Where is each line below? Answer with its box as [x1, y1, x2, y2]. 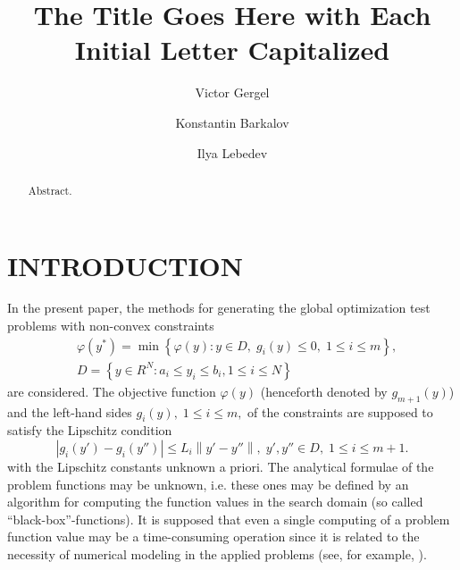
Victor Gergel [195, 83, 270, 102]
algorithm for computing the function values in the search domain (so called [7, 492, 423, 511]
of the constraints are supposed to [247, 402, 433, 421]
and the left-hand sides [7, 402, 132, 421]
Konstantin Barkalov [175, 113, 289, 131]
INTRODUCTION [7, 247, 244, 283]
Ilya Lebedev [197, 143, 268, 162]
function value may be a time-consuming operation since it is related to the [7, 527, 420, 546]
